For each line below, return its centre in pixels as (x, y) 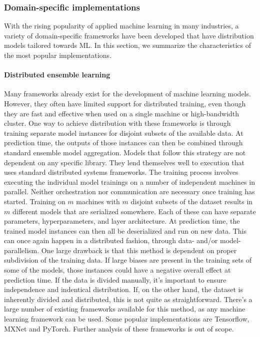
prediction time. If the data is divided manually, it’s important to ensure (115, 279)
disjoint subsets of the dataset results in (192, 201)
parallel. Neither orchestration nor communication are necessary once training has (129, 191)
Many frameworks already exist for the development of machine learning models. (127, 94)
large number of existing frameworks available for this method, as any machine (125, 309)
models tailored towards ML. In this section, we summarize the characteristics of (127, 45)
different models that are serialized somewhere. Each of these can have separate (134, 211)
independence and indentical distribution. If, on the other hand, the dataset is (123, 289)
